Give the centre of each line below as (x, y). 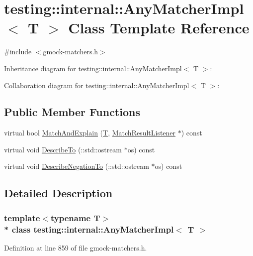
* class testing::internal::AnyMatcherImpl (89, 229)
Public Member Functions (72, 112)
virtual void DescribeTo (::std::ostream (63, 149)
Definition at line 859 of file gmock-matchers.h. (76, 248)
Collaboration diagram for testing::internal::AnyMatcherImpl (97, 85)
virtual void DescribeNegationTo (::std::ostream (77, 166)
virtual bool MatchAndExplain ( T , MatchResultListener (90, 133)
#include (18, 52)
